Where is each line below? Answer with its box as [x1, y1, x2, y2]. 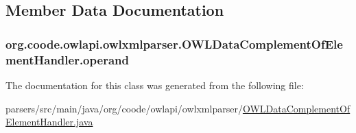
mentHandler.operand [5, 51, 129, 68]
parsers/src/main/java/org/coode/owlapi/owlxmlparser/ [5, 101, 243, 115]
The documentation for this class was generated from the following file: [5, 77, 304, 92]
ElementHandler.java [5, 114, 93, 129]
